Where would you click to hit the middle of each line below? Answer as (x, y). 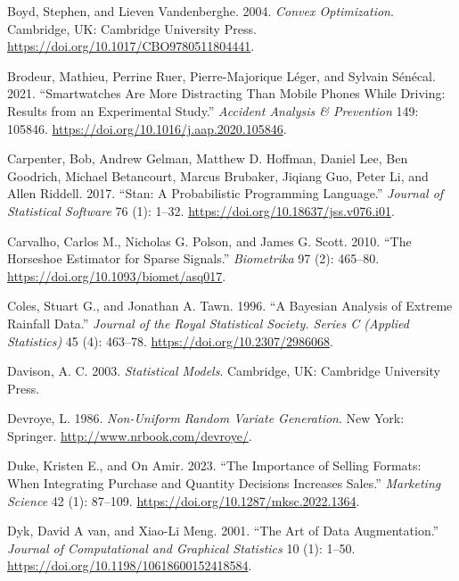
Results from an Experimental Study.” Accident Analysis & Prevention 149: (213, 110)
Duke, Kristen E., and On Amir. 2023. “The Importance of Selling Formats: (214, 465)
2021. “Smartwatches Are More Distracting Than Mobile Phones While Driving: (226, 93)
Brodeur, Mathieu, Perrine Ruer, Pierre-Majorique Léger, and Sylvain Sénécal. (221, 75)
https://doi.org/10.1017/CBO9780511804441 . (131, 46)
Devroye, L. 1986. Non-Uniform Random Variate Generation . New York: (206, 418)
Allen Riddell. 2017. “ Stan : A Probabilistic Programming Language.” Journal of (225, 193)
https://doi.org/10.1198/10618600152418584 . (130, 565)
